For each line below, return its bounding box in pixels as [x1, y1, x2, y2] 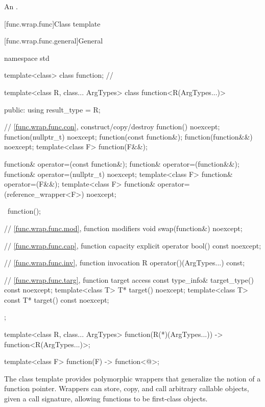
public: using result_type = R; [4, 104, 101, 115]
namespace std [4, 52, 50, 63]
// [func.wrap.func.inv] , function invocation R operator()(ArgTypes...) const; [4, 257, 245, 268]
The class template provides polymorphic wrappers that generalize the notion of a [4, 373, 261, 383]
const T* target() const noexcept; [4, 294, 109, 305]
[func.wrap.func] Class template [4, 18, 101, 29]
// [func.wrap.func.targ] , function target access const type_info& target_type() [4, 274, 254, 285]
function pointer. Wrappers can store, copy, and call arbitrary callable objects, [4, 383, 249, 394]
